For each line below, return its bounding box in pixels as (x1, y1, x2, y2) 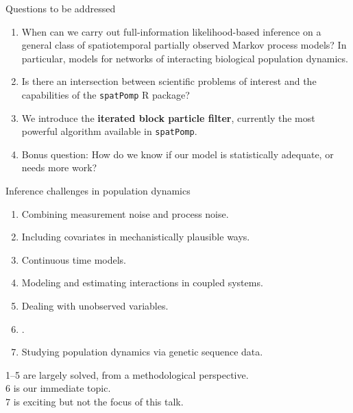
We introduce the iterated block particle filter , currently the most (21, 110, 315, 125)
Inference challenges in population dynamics (5, 184, 191, 198)
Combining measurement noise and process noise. (21, 206, 229, 221)
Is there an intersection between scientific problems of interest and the (21, 74, 317, 88)
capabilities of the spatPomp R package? (21, 87, 190, 101)
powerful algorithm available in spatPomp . (21, 124, 197, 138)
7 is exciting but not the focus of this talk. (5, 395, 184, 408)
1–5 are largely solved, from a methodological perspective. (5, 367, 249, 381)
